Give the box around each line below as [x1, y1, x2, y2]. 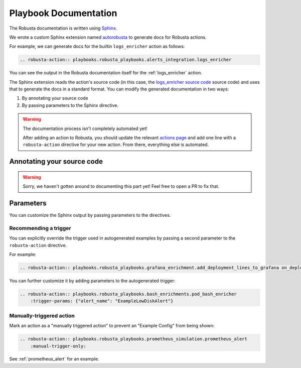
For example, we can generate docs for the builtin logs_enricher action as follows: [9, 43, 185, 50]
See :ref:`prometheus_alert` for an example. [9, 356, 99, 362]
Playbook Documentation [9, 8, 117, 19]
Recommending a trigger [9, 224, 71, 231]
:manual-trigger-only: [30, 343, 86, 349]
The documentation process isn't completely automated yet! [23, 126, 147, 132]
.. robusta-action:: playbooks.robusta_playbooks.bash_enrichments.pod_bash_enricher [20, 291, 237, 297]
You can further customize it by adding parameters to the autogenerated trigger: [9, 278, 176, 284]
